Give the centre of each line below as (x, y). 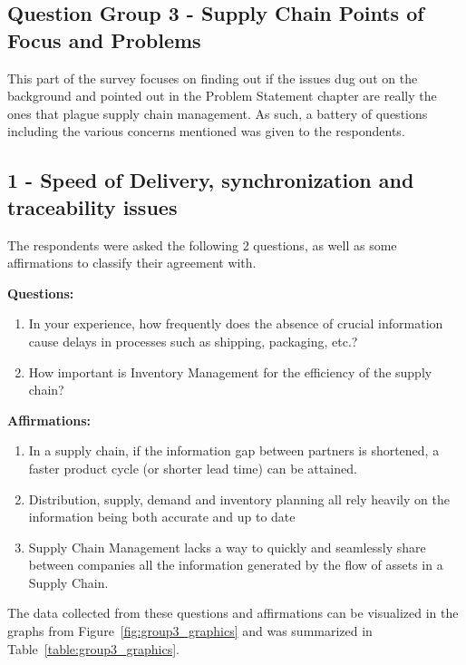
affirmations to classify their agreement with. (132, 263)
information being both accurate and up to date (162, 517)
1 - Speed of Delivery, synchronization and (211, 180)
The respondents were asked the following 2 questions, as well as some (202, 244)
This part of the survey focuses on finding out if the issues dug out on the (213, 78)
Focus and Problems (104, 39)
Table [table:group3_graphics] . (93, 648)
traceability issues (92, 206)
